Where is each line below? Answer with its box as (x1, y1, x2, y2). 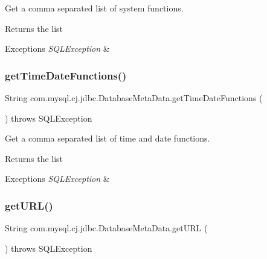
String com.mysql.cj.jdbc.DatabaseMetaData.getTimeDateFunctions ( (5, 92, 263, 104)
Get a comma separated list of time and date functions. (5, 132, 210, 145)
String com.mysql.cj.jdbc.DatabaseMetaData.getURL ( (5, 222, 208, 234)
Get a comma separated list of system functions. (5, 2, 184, 14)
